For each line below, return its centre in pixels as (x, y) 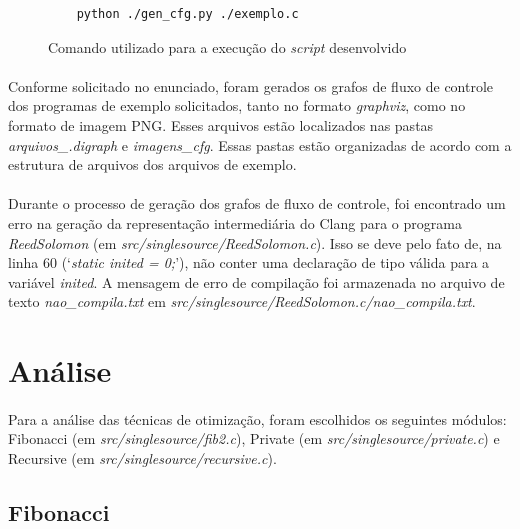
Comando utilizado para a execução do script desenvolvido (227, 46)
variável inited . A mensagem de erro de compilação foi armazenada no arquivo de (256, 281)
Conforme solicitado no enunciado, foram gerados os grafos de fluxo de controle (251, 85)
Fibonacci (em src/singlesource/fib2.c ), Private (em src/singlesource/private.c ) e (254, 438)
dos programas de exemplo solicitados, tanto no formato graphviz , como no (237, 105)
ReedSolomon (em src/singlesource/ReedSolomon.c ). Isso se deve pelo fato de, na (255, 242)
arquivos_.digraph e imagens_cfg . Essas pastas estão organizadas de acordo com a (260, 144)
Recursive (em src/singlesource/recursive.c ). (142, 458)
